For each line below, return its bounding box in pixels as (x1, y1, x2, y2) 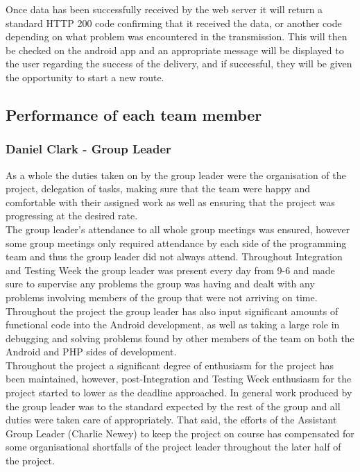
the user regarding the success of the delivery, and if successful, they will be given (6, 56, 352, 71)
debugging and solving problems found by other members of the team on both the (6, 330, 354, 345)
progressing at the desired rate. (6, 208, 138, 223)
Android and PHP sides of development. (6, 344, 177, 359)
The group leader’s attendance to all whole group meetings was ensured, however (6, 221, 350, 236)
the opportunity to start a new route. (6, 69, 164, 84)
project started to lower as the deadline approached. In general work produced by (6, 385, 352, 400)
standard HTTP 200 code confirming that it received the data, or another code (6, 15, 342, 30)
